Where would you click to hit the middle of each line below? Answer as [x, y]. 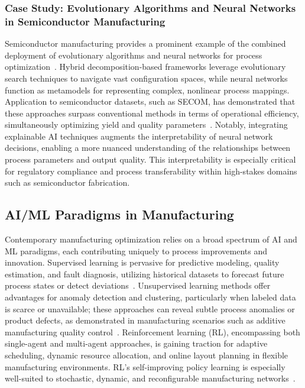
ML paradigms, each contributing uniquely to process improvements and [136, 250]
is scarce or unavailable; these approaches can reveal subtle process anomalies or [150, 308]
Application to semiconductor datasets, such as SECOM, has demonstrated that [150, 101]
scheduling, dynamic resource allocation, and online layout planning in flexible [147, 355]
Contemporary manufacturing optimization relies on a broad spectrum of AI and [151, 239]
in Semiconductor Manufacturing [85, 21]
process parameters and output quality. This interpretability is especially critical [150, 159]
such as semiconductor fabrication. [67, 182]
